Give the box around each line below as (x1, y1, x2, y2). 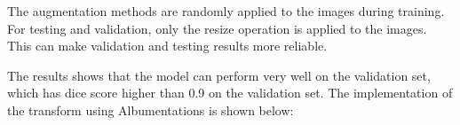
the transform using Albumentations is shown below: (7, 100, 294, 119)
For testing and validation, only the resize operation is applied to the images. (7, 19, 427, 37)
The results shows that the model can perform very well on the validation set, (7, 66, 431, 84)
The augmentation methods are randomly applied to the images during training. (7, 2, 445, 20)
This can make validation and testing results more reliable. (7, 36, 328, 55)
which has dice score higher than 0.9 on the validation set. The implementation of (7, 83, 453, 102)
